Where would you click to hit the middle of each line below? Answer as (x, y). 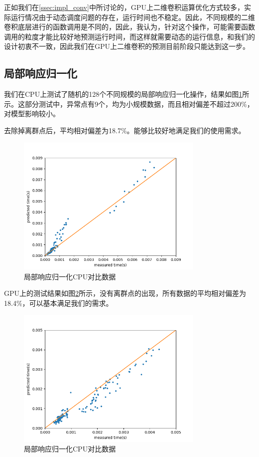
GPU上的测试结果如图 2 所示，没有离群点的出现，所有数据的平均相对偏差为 (125, 293)
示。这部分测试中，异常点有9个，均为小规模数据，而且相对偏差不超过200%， (129, 104)
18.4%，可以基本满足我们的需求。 (59, 303)
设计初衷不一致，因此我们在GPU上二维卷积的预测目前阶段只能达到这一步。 (127, 46)
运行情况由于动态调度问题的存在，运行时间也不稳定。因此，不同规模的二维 (133, 17)
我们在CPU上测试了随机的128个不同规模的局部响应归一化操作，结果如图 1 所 (127, 94)
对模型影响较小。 (32, 114)
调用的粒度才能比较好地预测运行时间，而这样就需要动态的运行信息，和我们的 (129, 36)
